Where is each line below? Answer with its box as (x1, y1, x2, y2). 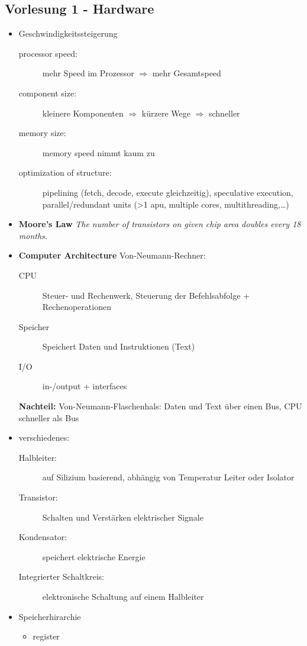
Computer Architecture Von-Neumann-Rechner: (18, 249, 206, 261)
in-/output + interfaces (42, 380, 127, 392)
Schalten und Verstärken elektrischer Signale (42, 511, 203, 523)
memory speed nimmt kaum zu (42, 146, 155, 159)
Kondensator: (18, 531, 67, 543)
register (33, 630, 60, 642)
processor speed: (18, 47, 77, 59)
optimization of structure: (18, 166, 112, 179)
